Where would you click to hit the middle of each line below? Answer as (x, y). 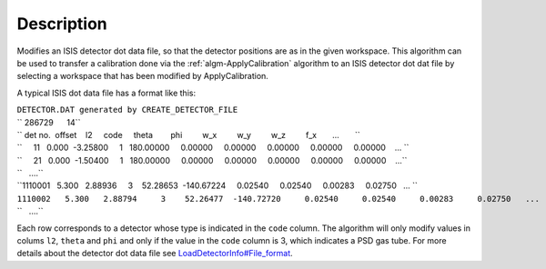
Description (62, 24)
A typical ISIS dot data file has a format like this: (106, 93)
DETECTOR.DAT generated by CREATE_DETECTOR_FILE (127, 110)
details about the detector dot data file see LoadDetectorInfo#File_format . (155, 254)
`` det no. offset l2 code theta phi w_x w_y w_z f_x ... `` (188, 134)
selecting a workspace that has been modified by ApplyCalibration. (142, 76)
